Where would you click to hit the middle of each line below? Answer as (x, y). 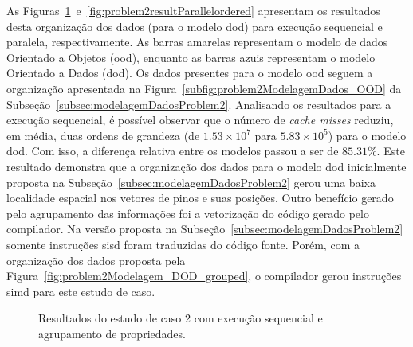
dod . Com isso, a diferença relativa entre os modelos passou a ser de (173, 151)
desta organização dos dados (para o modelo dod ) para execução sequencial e (195, 26)
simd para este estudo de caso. (81, 291)
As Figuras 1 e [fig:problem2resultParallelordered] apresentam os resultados (193, 10)
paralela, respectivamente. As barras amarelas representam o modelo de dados (197, 42)
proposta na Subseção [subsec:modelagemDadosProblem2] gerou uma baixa (191, 182)
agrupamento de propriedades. (112, 333)
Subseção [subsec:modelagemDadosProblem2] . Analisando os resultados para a (199, 104)
